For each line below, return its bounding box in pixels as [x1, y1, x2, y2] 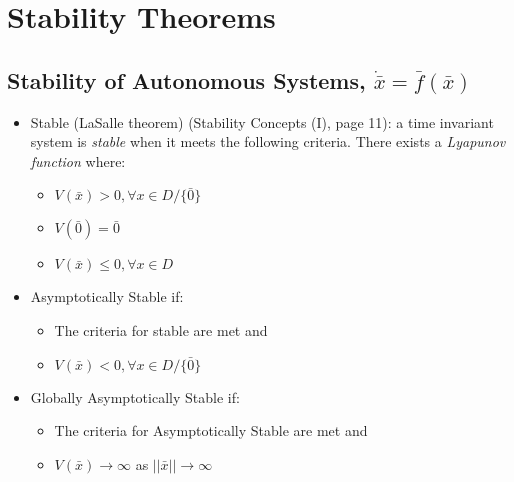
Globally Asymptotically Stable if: [30, 386, 240, 407]
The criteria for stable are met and [54, 319, 268, 340]
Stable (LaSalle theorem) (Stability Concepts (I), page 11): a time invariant [30, 111, 494, 132]
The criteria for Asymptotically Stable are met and [54, 420, 368, 441]
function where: [30, 150, 126, 171]
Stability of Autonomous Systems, [7, 64, 366, 95]
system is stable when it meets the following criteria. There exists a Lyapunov [30, 131, 506, 152]
